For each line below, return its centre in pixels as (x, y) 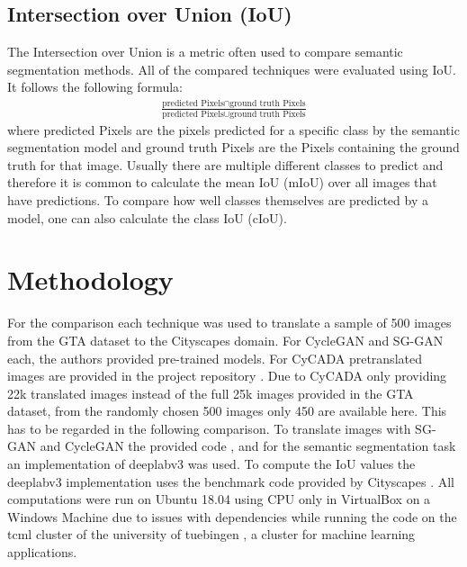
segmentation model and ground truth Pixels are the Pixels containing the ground (233, 147)
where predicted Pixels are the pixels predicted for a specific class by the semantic (233, 129)
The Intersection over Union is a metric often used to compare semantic (205, 52)
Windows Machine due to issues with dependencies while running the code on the (232, 516)
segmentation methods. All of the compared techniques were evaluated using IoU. (232, 69)
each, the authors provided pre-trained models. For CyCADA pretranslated (215, 358)
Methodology (90, 279)
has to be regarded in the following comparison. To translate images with (209, 428)
